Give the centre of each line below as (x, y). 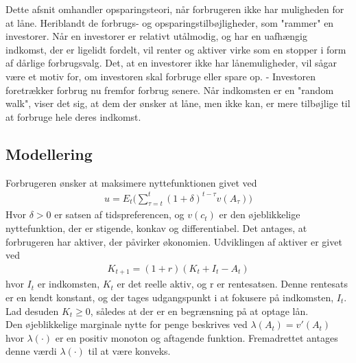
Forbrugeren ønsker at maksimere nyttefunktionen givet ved (131, 182)
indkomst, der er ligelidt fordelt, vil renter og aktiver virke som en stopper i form (176, 49)
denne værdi (31, 351)
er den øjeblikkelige (260, 214)
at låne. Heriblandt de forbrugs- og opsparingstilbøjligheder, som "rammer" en (170, 22)
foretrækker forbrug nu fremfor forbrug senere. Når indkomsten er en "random (170, 90)
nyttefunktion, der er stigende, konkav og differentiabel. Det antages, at (156, 228)
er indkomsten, (69, 284)
